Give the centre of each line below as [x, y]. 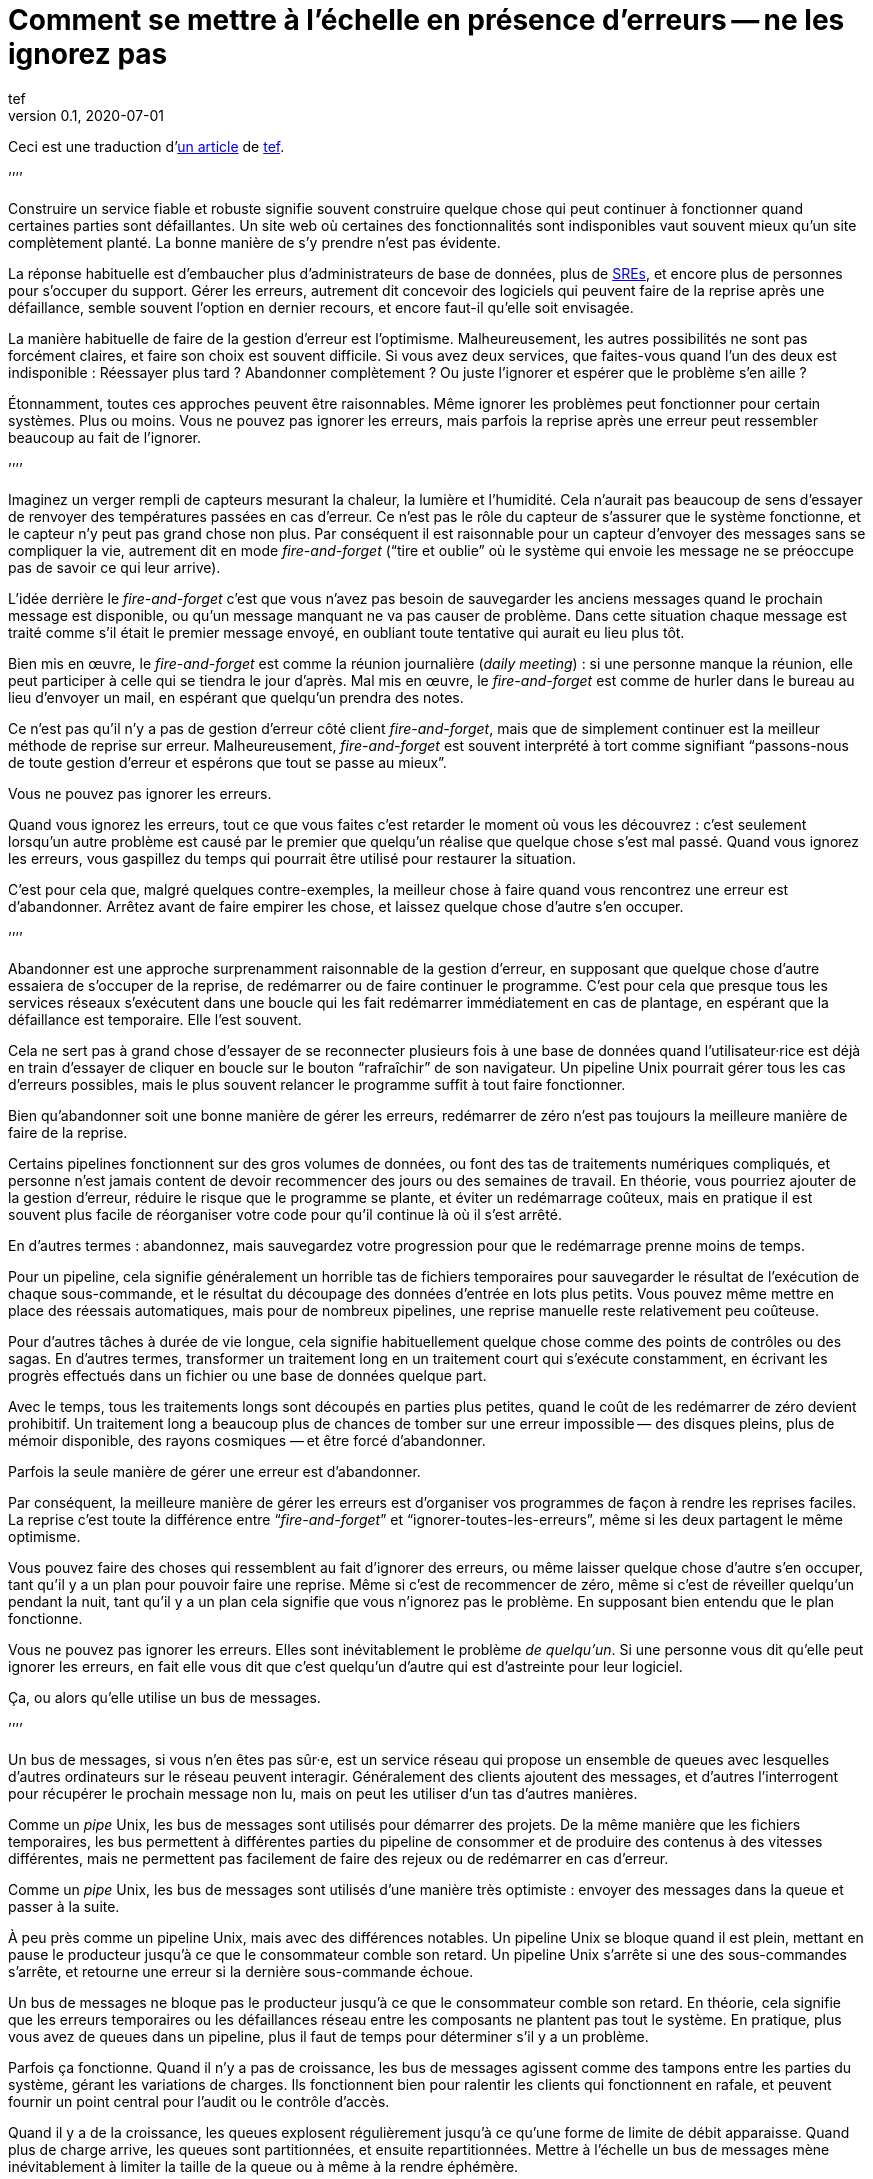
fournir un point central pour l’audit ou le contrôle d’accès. [199, 2101]
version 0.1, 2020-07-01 [86, 115]
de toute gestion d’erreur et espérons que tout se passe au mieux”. [227, 762]
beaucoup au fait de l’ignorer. [104, 437]
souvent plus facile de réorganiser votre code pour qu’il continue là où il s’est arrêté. [285, 1214]
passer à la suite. [64, 1906]
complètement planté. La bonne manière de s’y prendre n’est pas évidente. [254, 242]
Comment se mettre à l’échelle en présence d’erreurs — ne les [426, 20]
